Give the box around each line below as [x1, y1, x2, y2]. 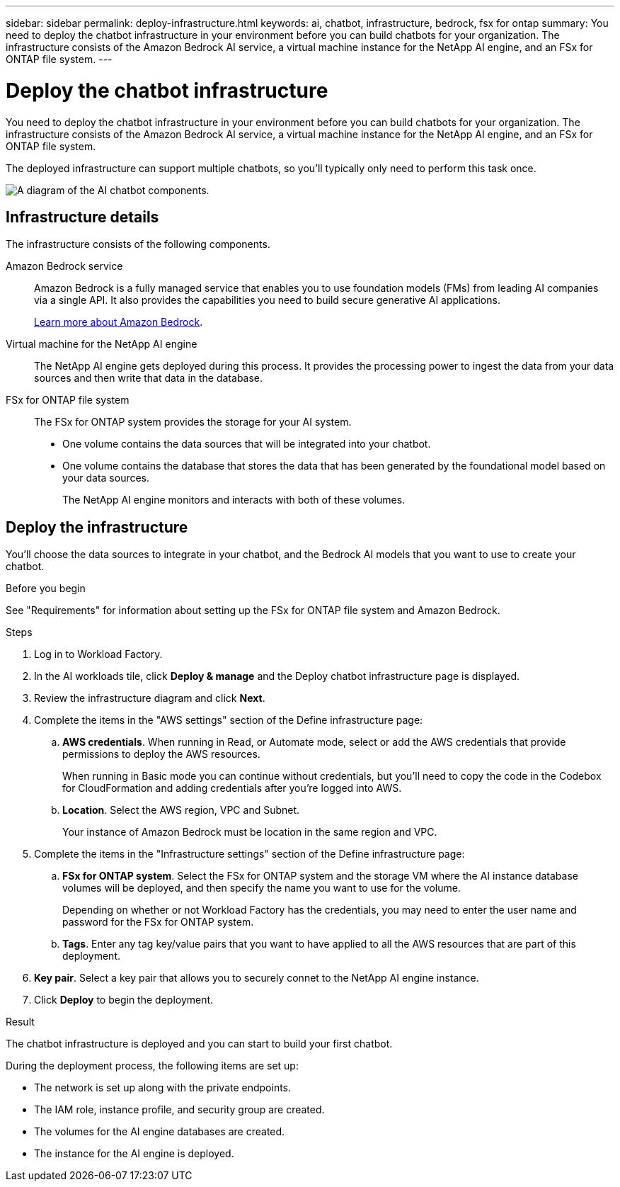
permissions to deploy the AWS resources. [62, 748, 260, 761]
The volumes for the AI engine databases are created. [34, 1125, 285, 1138]
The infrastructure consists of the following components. [6, 238, 270, 251]
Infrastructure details [6, 208, 159, 226]
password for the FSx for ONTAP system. [62, 916, 254, 928]
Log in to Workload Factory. [34, 648, 163, 661]
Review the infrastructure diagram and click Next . [34, 692, 265, 705]
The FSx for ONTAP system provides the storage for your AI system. [34, 416, 352, 428]
